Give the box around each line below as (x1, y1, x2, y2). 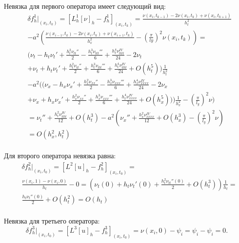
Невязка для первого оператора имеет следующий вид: (4, 1, 166, 11)
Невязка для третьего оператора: (4, 216, 100, 226)
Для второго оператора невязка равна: (4, 150, 116, 161)
